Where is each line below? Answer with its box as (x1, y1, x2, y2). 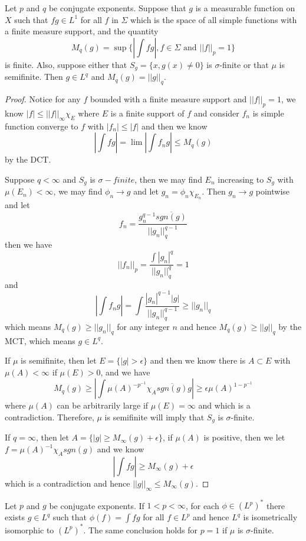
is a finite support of (110, 106, 185, 119)
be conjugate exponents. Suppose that (48, 2, 186, 14)
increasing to (218, 173, 264, 185)
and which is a (198, 399, 251, 412)
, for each (185, 499, 219, 511)
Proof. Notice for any (5, 93, 81, 105)
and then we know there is (150, 354, 246, 367)
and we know (97, 443, 144, 455)
